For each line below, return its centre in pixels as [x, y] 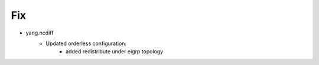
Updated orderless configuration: [86, 43]
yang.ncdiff [40, 33]
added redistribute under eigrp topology [115, 52]
